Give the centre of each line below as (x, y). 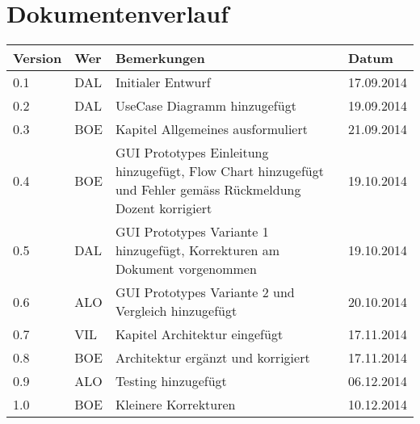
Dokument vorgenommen (186, 269)
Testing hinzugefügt (171, 381)
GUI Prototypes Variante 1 (192, 232)
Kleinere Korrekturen (175, 405)
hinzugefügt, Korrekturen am (197, 250)
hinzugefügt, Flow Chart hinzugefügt (219, 171)
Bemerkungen (160, 58)
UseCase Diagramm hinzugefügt (206, 106)
